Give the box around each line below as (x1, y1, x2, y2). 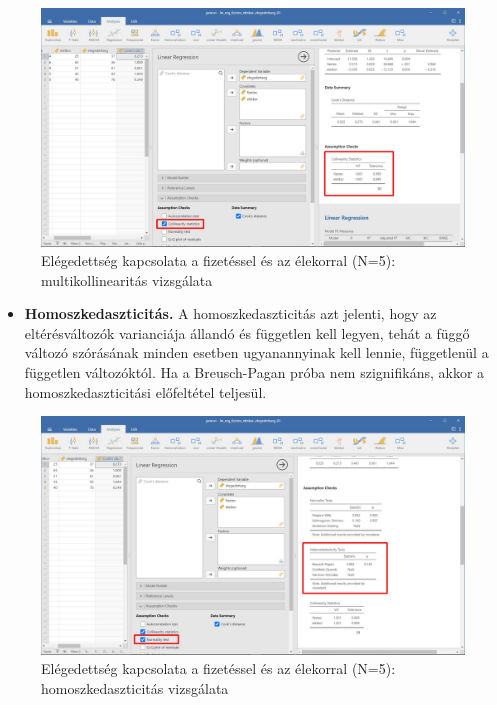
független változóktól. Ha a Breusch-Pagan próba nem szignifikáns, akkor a (24, 362, 485, 383)
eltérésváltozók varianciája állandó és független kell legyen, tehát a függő (24, 322, 470, 343)
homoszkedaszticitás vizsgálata (41, 677, 229, 698)
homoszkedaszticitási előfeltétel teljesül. (24, 381, 267, 402)
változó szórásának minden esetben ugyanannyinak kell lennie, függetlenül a (24, 342, 489, 363)
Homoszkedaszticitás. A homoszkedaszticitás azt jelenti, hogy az (24, 303, 437, 324)
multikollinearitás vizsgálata (41, 269, 213, 290)
